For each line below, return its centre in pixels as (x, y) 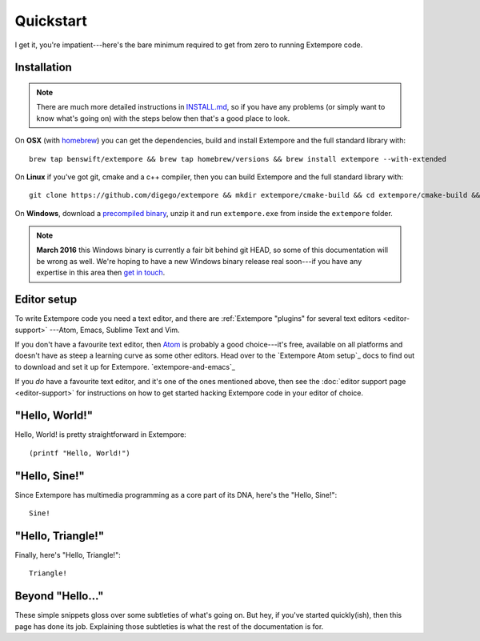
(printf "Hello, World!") (80, 453)
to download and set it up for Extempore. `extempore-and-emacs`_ (125, 367)
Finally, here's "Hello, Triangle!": (68, 555)
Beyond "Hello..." (59, 596)
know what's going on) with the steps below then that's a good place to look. (163, 118)
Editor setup (46, 300)
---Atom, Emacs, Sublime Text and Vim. (114, 330)
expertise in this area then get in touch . (101, 273)
